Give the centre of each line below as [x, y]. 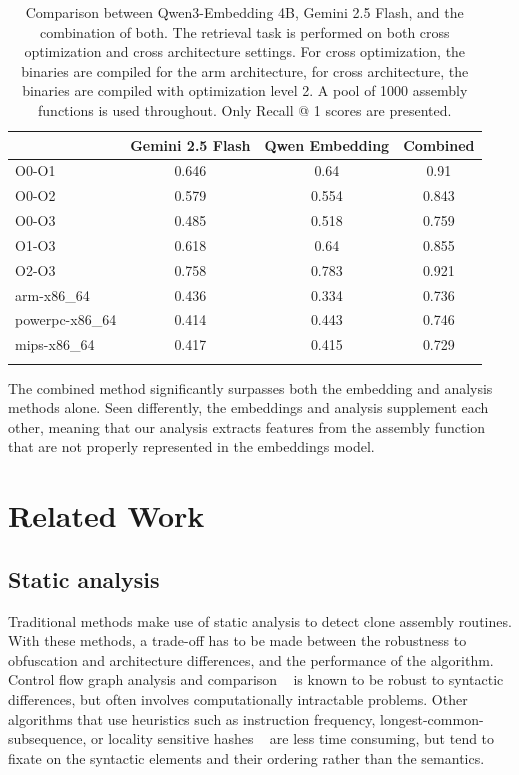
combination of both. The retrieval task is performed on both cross [244, 31]
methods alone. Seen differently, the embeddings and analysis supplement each [248, 407]
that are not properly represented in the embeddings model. [191, 446]
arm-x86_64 [52, 294]
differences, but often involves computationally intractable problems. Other [238, 698]
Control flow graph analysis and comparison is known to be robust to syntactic [256, 679]
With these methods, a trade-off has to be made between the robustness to [237, 640]
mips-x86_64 [55, 344]
